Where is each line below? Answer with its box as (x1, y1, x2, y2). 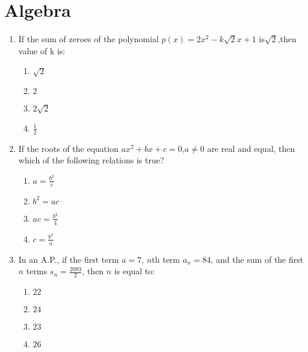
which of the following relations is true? (18, 154, 164, 166)
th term (152, 253, 180, 265)
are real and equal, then (207, 142, 295, 154)
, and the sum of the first (211, 253, 304, 265)
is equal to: (114, 265, 155, 277)
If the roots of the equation (18, 142, 119, 154)
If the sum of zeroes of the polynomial (18, 33, 159, 45)
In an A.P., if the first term (18, 253, 119, 265)
